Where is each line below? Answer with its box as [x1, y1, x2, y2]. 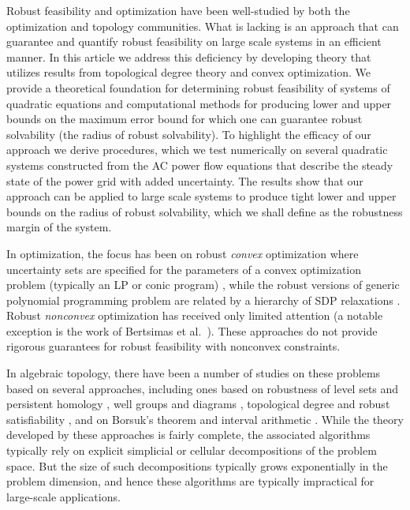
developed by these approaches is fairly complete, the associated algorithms [6, 426, 371, 443]
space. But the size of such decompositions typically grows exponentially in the [6, 457, 388, 474]
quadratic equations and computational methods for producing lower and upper [6, 95, 392, 111]
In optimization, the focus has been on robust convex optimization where [6, 245, 359, 261]
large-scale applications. [6, 488, 121, 504]
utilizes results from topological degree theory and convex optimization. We [6, 64, 371, 81]
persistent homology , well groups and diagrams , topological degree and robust [6, 396, 390, 412]
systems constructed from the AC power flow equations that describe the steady [6, 156, 393, 173]
